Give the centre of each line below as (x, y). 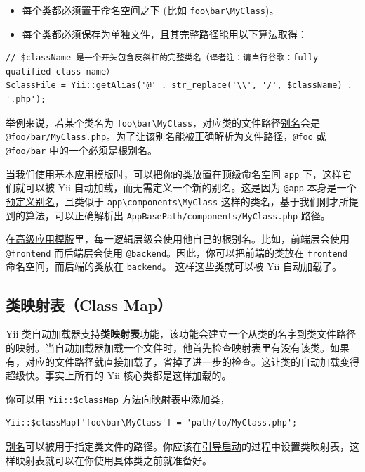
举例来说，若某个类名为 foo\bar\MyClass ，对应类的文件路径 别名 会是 (163, 122)
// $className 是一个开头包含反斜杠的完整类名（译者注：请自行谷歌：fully (162, 58)
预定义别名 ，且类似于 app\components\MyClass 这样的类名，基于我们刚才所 (177, 201)
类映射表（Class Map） (89, 304)
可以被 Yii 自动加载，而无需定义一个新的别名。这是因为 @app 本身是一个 (191, 187)
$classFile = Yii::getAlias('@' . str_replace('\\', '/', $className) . (179, 85)
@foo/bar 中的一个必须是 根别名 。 (81, 149)
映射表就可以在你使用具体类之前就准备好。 (113, 460)
